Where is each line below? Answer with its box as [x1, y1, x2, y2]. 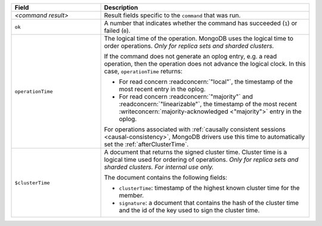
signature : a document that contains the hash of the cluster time [119, 199, 299, 207]
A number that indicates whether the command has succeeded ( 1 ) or [104, 19, 298, 27]
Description [104, 4, 138, 11]
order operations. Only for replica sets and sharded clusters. [104, 42, 274, 50]
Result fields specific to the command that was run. [104, 11, 241, 19]
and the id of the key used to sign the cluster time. [119, 206, 260, 214]
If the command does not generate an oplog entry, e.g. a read [104, 52, 277, 60]
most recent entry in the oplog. [119, 85, 206, 93]
